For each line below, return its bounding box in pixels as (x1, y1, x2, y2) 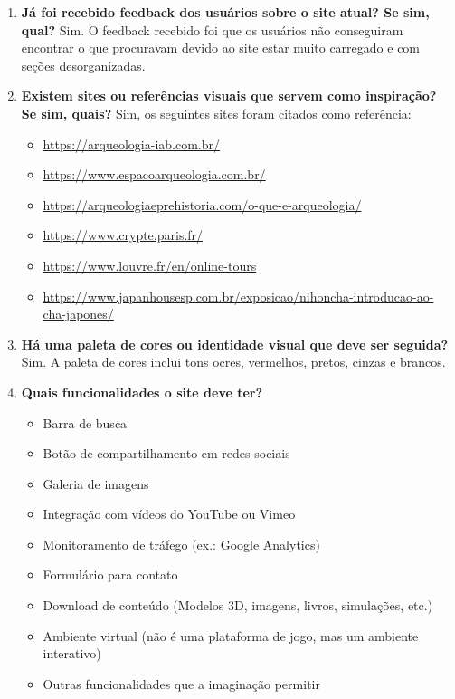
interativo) (43, 644, 101, 663)
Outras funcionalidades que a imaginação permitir (43, 674, 320, 693)
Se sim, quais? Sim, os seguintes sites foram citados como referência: (21, 103, 412, 122)
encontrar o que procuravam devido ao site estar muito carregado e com (21, 38, 421, 57)
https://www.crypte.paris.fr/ (43, 225, 204, 244)
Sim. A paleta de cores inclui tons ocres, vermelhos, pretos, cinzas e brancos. (21, 352, 446, 371)
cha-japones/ (43, 304, 114, 323)
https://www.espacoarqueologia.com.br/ (43, 165, 266, 184)
